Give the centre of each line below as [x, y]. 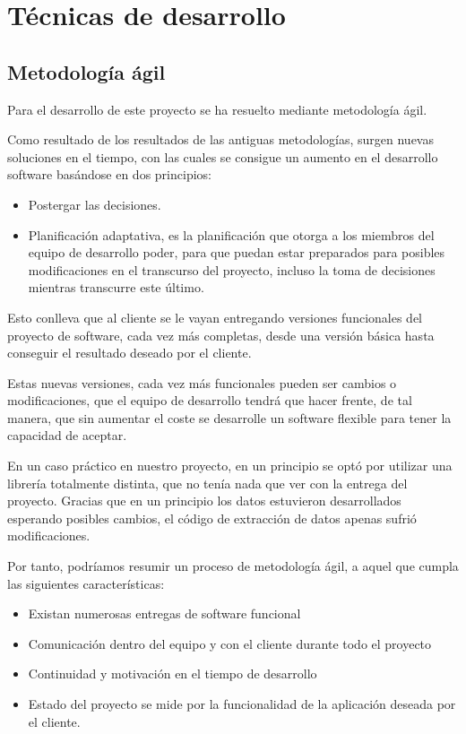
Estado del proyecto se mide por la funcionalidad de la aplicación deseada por [242, 704]
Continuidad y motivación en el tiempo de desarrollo [173, 674]
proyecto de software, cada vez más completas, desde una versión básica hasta [221, 335]
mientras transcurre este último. [116, 287]
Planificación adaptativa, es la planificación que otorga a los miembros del [231, 234]
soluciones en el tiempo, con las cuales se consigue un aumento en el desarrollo [223, 156]
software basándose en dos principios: [109, 174]
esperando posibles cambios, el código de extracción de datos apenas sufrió [212, 518]
